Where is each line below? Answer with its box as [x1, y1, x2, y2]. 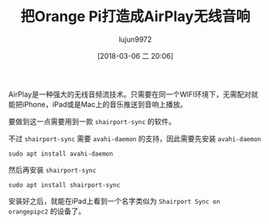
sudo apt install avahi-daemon [8, 150, 114, 158]
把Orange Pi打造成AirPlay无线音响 [20, 7, 250, 26]
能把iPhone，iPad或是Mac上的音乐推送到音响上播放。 [8, 99, 188, 109]
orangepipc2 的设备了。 [8, 206, 86, 216]
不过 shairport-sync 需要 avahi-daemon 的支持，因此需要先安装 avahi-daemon [8, 134, 262, 143]
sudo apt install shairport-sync [8, 180, 121, 189]
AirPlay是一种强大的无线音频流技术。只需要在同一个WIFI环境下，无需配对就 [8, 89, 259, 99]
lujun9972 [118, 34, 152, 44]
